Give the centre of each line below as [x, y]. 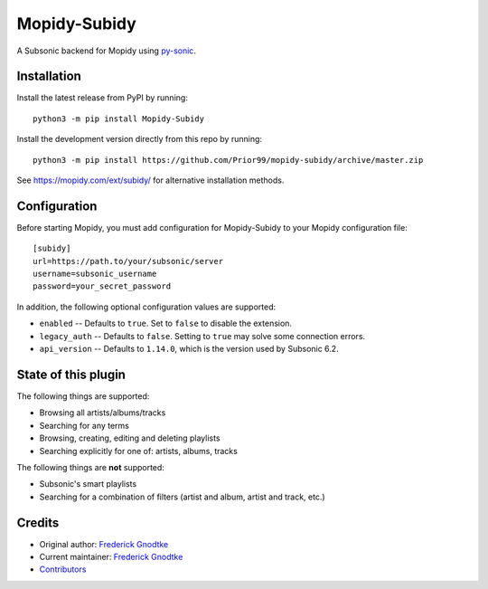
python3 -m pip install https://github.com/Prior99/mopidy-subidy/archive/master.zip [228, 160]
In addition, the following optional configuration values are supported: [146, 307]
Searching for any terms [84, 425]
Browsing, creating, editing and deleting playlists [130, 438]
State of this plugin [71, 374]
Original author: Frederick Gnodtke [104, 544]
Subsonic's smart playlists [88, 484]
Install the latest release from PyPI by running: [103, 98]
